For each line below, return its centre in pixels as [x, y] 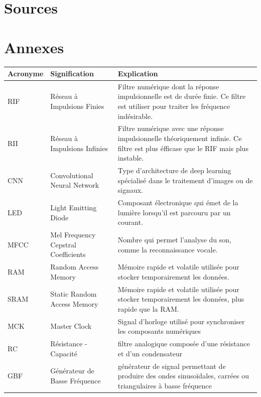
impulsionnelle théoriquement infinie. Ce [180, 138]
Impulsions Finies [77, 106]
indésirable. [135, 116]
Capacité [64, 353]
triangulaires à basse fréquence [165, 385]
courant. [130, 222]
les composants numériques [159, 331]
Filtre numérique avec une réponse [171, 128]
